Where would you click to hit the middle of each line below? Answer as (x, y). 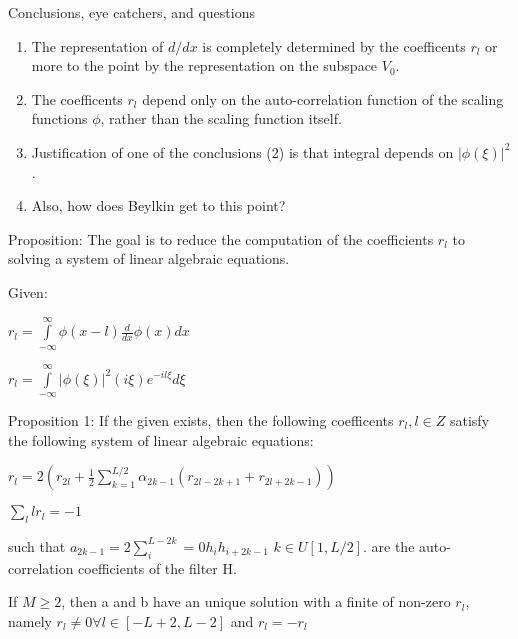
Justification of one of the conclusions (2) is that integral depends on (242, 151)
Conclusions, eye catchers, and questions (131, 12)
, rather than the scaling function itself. (221, 118)
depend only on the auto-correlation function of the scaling (323, 98)
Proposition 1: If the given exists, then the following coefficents (201, 419)
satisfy (469, 419)
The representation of (97, 45)
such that (37, 545)
